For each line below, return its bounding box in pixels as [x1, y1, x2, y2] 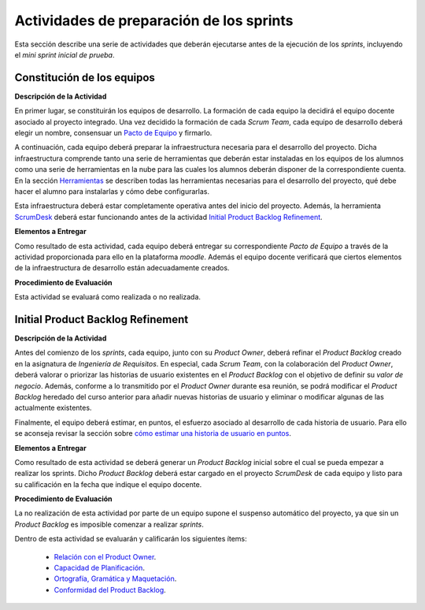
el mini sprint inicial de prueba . [14, 50, 115, 59]
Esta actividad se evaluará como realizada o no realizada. [14, 292, 201, 302]
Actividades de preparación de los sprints [14, 12, 294, 29]
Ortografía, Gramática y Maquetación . [54, 574, 177, 583]
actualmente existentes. [14, 403, 92, 413]
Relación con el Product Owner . [54, 552, 157, 561]
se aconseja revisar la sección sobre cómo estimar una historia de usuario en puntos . [14, 429, 291, 438]
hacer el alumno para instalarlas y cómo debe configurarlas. [14, 186, 210, 196]
